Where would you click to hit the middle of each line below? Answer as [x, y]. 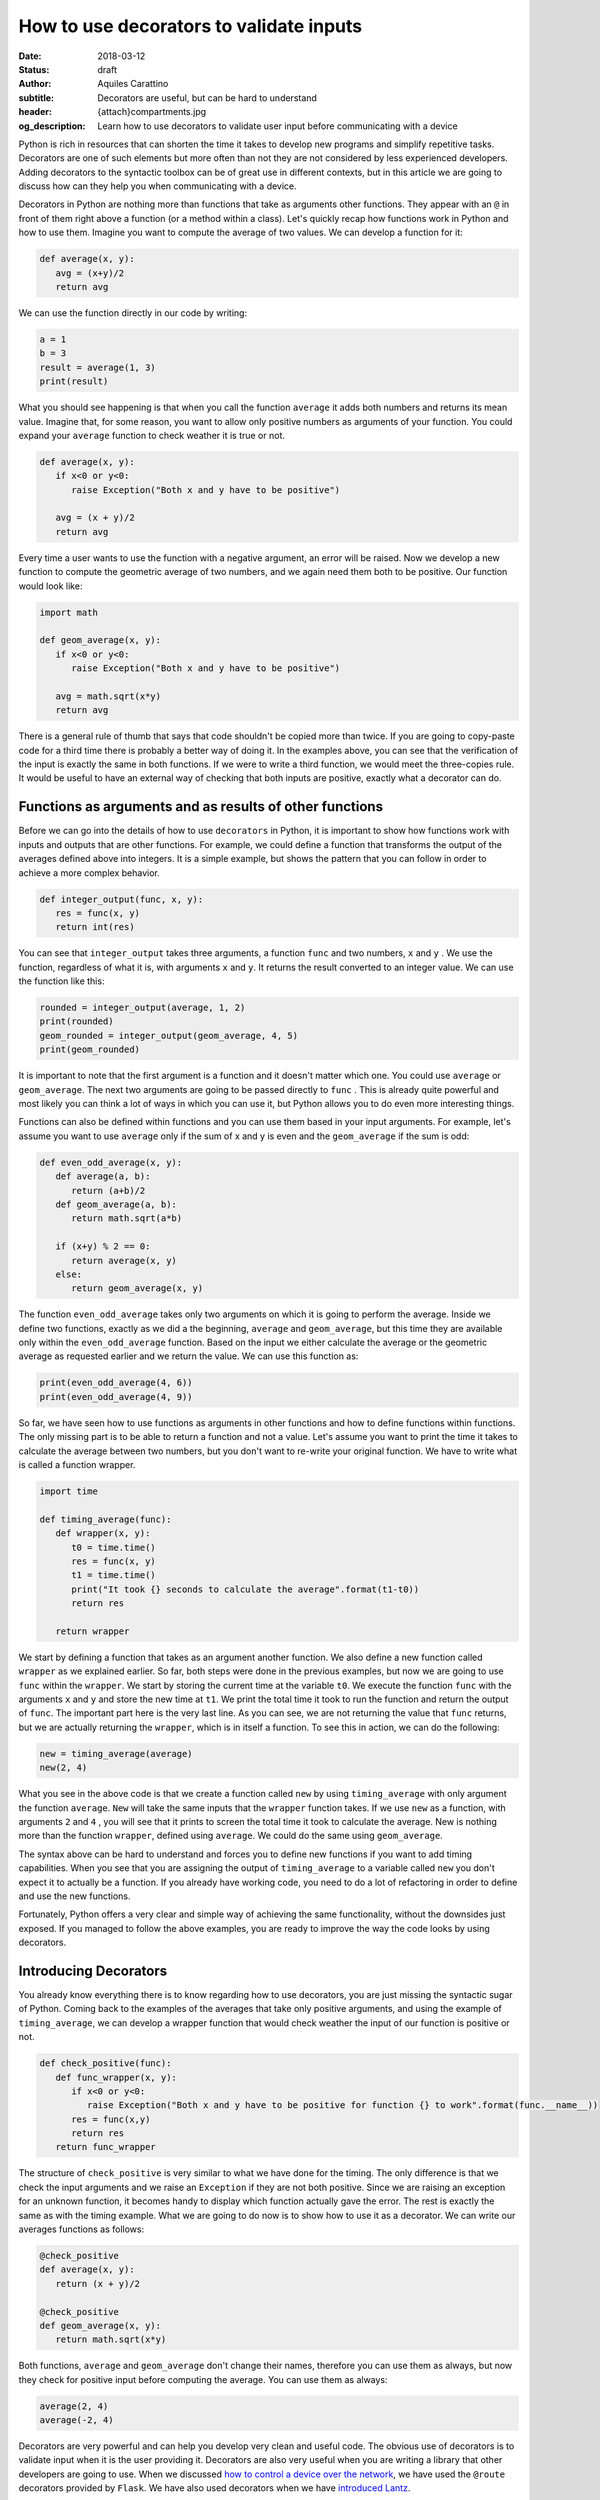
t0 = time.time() [114, 1547]
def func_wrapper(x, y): [116, 2077]
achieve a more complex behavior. [89, 872]
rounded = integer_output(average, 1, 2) [142, 1008]
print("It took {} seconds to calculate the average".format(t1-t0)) [245, 1589]
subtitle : [36, 97]
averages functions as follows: [81, 2229]
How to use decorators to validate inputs [190, 26]
